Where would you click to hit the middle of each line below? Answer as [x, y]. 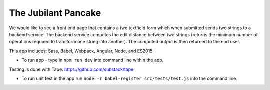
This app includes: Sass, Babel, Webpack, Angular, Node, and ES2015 [81, 51]
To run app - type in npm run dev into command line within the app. [93, 60]
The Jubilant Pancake [55, 13]
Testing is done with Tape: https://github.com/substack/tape [71, 69]
